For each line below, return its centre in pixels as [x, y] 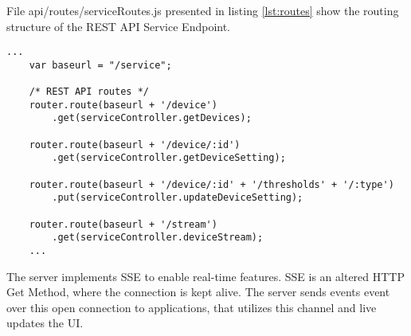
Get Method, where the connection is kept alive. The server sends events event [198, 292]
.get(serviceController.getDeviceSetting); [169, 158]
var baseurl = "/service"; [100, 65]
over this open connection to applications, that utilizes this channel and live [192, 307]
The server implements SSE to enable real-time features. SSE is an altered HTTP [205, 276]
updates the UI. [45, 323]
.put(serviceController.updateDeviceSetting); [178, 198]
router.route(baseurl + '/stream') [123, 224]
